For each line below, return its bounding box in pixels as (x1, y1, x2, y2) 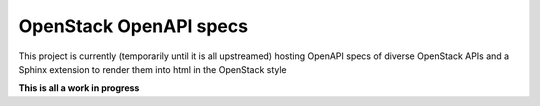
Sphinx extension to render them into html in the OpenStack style (18, 63, 287, 75)
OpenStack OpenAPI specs (18, 15, 249, 37)
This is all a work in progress (18, 82, 140, 94)
